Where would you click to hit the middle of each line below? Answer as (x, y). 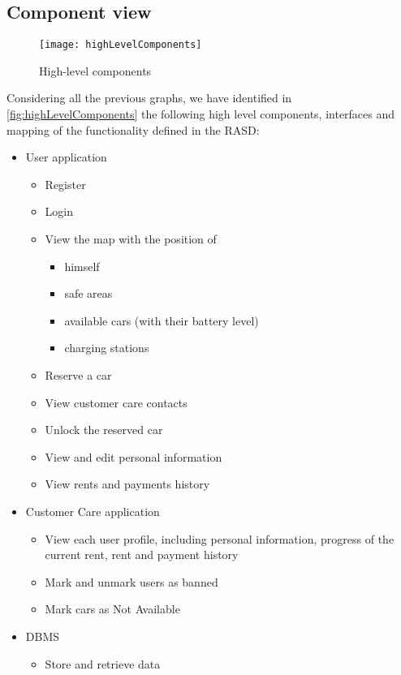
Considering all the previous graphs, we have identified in (149, 98)
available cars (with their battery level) (162, 320)
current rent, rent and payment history (142, 555)
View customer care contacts (116, 402)
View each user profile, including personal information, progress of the (220, 538)
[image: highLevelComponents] (121, 45)
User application (66, 157)
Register (65, 184)
